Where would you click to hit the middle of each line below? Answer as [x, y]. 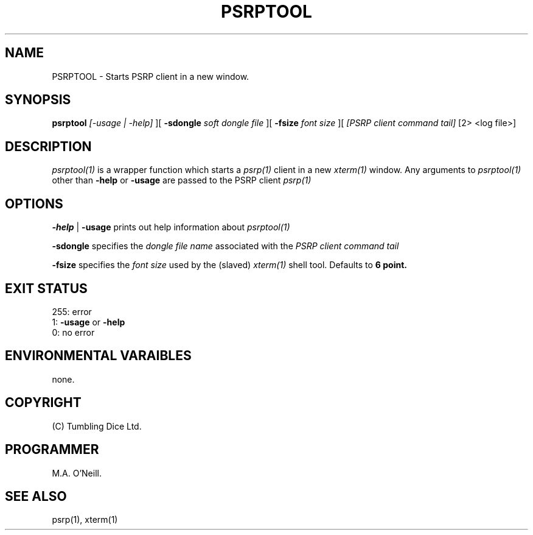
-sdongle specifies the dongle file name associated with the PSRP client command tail [225, 246]
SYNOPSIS [38, 100]
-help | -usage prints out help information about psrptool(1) [171, 227]
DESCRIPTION [48, 146]
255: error [72, 311]
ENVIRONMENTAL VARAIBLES [98, 356]
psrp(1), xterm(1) [85, 520]
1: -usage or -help [89, 322]
